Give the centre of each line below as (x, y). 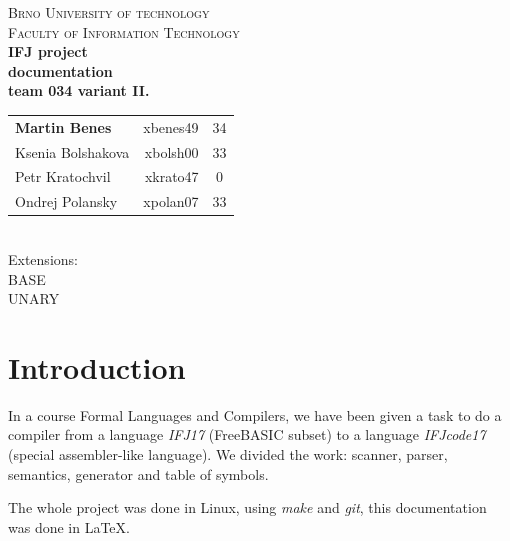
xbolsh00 (171, 151)
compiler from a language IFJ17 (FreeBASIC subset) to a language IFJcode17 (247, 434)
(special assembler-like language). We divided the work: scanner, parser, (228, 454)
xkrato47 (171, 176)
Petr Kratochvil (63, 176)
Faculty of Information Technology (124, 31)
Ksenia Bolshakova (72, 151)
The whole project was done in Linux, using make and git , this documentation (247, 507)
